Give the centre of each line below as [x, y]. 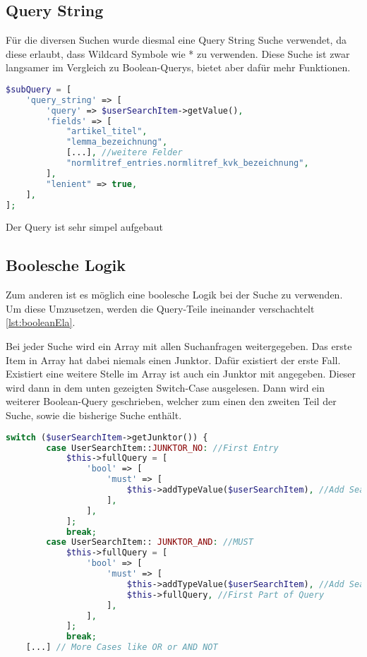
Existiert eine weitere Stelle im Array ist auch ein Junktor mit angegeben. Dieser [181, 374]
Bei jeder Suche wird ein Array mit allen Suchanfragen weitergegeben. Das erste [179, 346]
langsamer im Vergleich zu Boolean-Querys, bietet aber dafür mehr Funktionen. [178, 67]
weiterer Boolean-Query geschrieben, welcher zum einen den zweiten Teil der [171, 401]
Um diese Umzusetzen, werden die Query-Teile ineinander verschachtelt [160, 308]
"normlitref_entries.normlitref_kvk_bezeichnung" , [187, 163]
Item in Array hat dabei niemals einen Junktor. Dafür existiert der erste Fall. [173, 360]
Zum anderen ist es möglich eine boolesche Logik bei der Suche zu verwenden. [174, 295]
